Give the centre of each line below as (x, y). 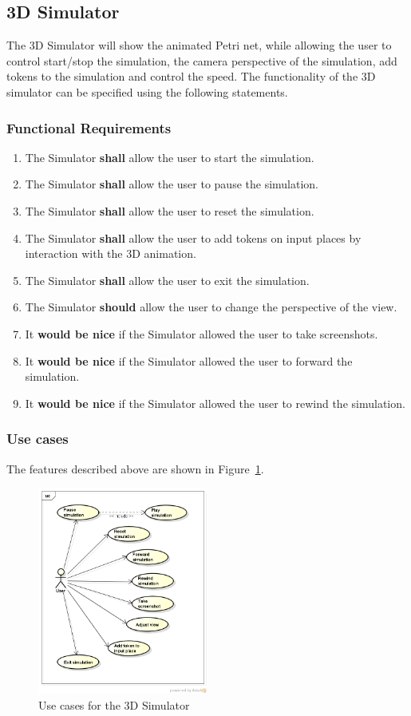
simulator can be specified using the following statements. (147, 91)
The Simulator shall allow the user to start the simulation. (170, 157)
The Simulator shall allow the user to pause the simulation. (172, 184)
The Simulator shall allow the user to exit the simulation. (167, 280)
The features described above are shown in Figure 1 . (135, 468)
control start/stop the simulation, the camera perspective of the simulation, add (202, 60)
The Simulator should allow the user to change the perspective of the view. (211, 307)
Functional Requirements (89, 127)
